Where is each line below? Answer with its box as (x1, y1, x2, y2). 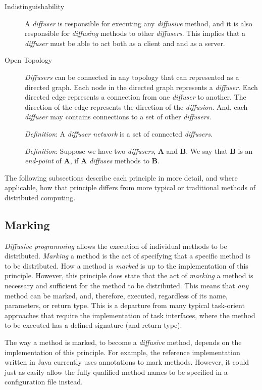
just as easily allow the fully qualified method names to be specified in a (5, 366, 228, 377)
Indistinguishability (5, 1, 65, 11)
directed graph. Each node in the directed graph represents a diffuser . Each (25, 81, 258, 92)
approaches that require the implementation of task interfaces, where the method (5, 310, 255, 320)
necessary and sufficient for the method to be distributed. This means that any (5, 280, 249, 291)
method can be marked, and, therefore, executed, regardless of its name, (5, 290, 228, 300)
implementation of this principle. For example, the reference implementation (5, 346, 240, 357)
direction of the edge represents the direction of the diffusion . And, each (25, 101, 248, 112)
